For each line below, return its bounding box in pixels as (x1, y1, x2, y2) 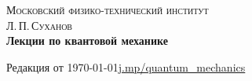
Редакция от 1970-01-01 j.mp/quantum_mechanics (6, 58, 246, 75)
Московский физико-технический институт (6, 2, 209, 17)
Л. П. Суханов (6, 17, 73, 33)
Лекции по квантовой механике (6, 32, 168, 49)
